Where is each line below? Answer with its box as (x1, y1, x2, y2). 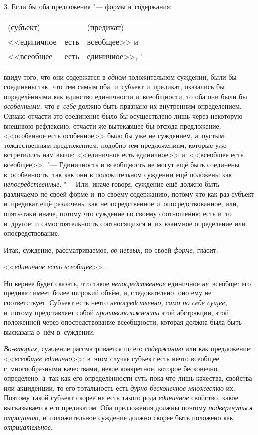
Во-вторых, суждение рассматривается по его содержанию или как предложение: (4, 343, 252, 354)
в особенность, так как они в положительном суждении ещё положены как (4, 169, 232, 179)
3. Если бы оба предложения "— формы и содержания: (4, 1, 172, 11)
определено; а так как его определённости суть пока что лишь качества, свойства (4, 373, 252, 383)
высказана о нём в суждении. (4, 326, 95, 337)
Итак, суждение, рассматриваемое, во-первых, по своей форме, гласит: (4, 244, 218, 255)
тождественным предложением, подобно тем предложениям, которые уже (4, 140, 227, 150)
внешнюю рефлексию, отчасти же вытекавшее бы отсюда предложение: (4, 120, 221, 131)
